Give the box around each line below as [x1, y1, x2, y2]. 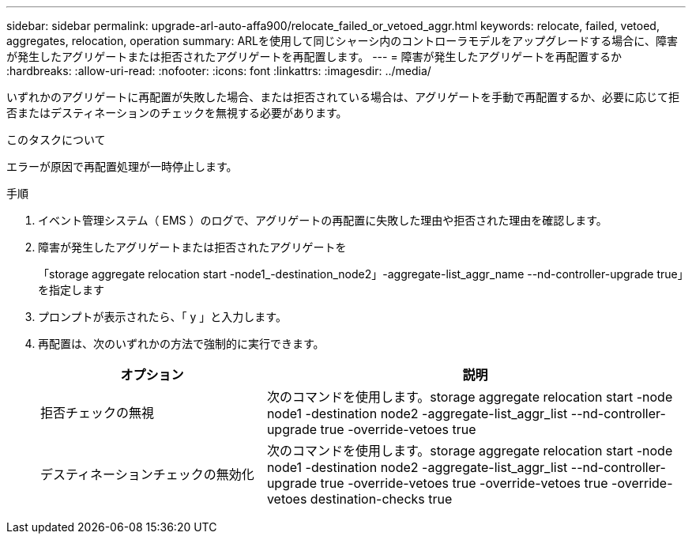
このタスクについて [6, 133, 106, 146]
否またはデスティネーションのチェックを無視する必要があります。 [6, 106, 348, 119]
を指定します [38, 283, 104, 296]
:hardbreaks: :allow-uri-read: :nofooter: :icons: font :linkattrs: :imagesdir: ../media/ [6, 64, 431, 77]
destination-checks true [310, 491, 453, 507]
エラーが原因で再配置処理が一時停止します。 [6, 160, 238, 173]
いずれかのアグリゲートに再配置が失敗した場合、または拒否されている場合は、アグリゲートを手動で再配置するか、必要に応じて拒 [6, 90, 679, 104]
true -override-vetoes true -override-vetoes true [320, 475, 608, 491]
